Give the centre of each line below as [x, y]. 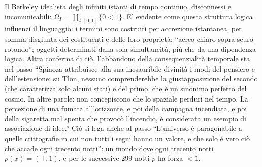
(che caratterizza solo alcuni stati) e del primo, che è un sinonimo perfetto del [126, 89]
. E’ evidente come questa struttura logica [187, 16]
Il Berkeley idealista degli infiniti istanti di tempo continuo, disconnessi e [118, 6]
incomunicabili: [28, 16]
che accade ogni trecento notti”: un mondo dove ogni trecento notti [109, 148]
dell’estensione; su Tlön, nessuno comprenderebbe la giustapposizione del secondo [131, 78]
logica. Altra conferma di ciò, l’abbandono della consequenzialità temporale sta [127, 59]
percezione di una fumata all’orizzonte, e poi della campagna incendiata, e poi [126, 108]
